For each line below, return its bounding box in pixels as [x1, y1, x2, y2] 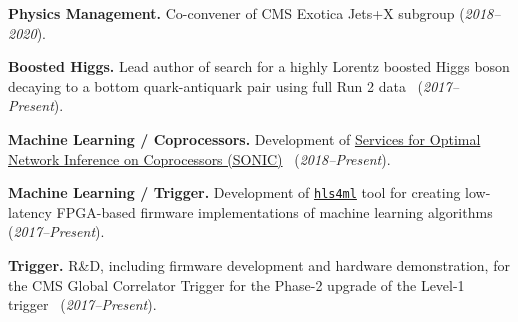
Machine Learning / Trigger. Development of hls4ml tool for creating [8, 182, 461, 203]
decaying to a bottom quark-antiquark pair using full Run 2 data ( [8, 75, 424, 96]
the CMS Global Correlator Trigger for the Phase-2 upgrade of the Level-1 [8, 274, 465, 295]
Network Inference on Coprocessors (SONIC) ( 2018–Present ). [8, 148, 391, 169]
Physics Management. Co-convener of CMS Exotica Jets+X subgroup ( [8, 3, 465, 23]
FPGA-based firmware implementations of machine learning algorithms [56, 201, 493, 222]
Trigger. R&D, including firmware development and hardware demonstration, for [8, 255, 510, 275]
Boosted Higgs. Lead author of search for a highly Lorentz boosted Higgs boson [8, 56, 510, 77]
